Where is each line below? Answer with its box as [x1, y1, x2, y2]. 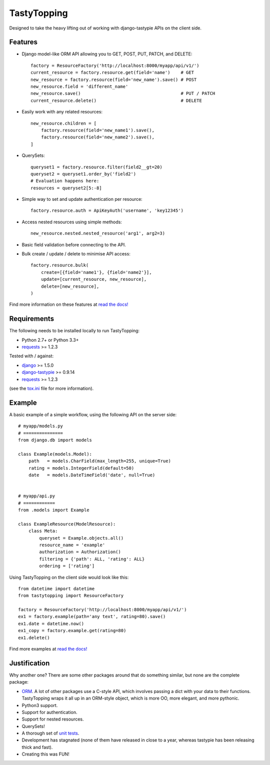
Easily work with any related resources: [21, 109, 102, 115]
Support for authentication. [21, 709, 77, 715]
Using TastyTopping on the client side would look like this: [9, 574, 129, 580]
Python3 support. [21, 702, 58, 708]
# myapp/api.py [18, 493, 55, 499]
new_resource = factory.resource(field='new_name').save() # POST [30, 76, 197, 82]
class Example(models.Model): [18, 451, 92, 457]
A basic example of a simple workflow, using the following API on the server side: [9, 411, 177, 417]
